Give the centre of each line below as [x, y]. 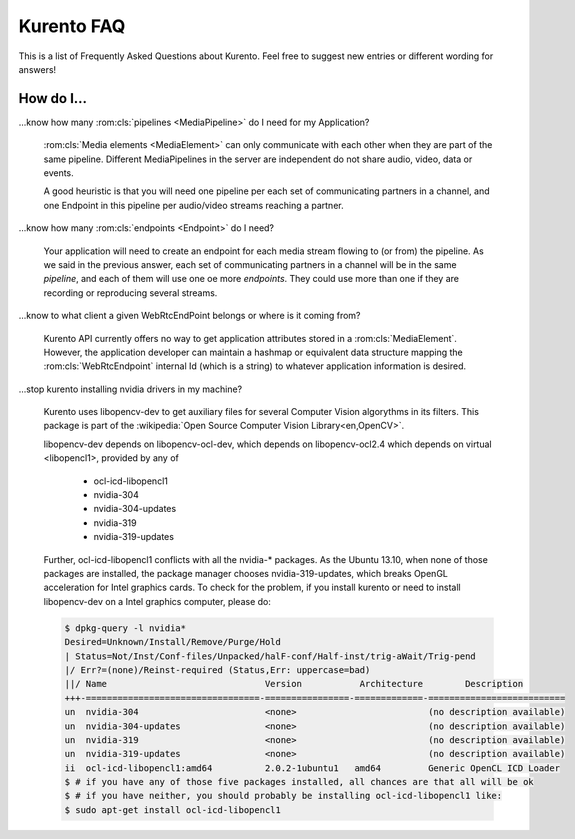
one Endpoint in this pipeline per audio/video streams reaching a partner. [193, 205]
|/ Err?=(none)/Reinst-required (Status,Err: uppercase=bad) [217, 669]
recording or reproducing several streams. [130, 292]
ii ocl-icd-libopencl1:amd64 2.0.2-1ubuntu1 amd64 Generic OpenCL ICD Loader [312, 768]
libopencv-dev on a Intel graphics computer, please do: [157, 601]
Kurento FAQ [72, 26]
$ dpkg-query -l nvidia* [125, 628]
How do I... [53, 98]
